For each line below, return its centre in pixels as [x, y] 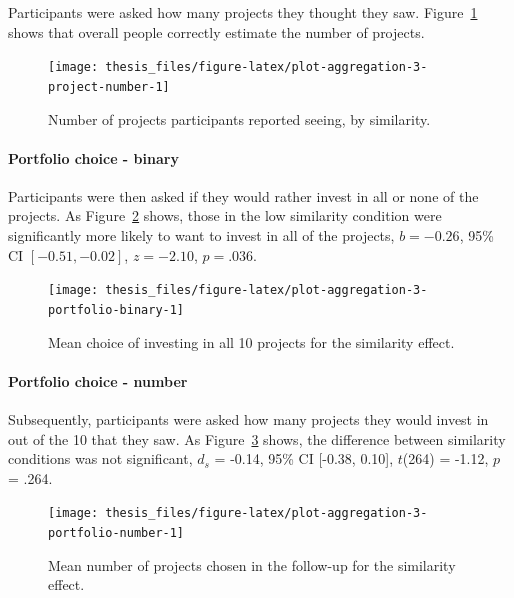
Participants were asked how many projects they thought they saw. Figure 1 [243, 12]
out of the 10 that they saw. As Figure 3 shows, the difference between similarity [257, 438]
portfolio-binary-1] [116, 309]
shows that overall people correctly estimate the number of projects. [216, 31]
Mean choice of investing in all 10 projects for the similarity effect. [251, 341]
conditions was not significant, [100, 458]
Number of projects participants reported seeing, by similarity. [239, 118]
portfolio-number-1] [116, 533]
